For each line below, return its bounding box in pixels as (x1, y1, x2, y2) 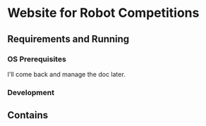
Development (7, 87, 55, 97)
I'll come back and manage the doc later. (7, 70, 126, 78)
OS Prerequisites (7, 54, 67, 64)
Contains (7, 109, 48, 121)
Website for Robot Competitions (7, 5, 200, 21)
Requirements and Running (7, 33, 130, 45)
